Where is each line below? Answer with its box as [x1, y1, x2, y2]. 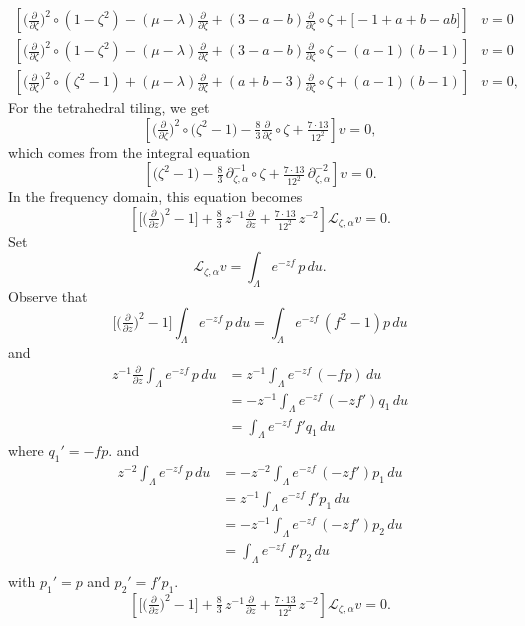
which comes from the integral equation [8, 141, 251, 162]
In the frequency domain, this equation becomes [8, 186, 303, 207]
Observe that [8, 286, 88, 307]
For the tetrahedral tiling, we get [8, 97, 210, 118]
